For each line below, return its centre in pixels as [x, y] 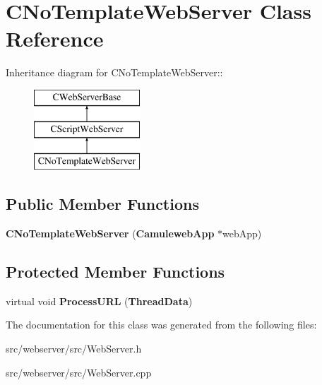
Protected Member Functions [115, 272]
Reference [55, 38]
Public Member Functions [102, 204]
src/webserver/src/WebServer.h [74, 349]
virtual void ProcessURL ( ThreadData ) [99, 301]
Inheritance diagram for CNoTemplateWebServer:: [114, 72]
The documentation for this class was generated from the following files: [161, 325]
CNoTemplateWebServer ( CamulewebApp [110, 233]
